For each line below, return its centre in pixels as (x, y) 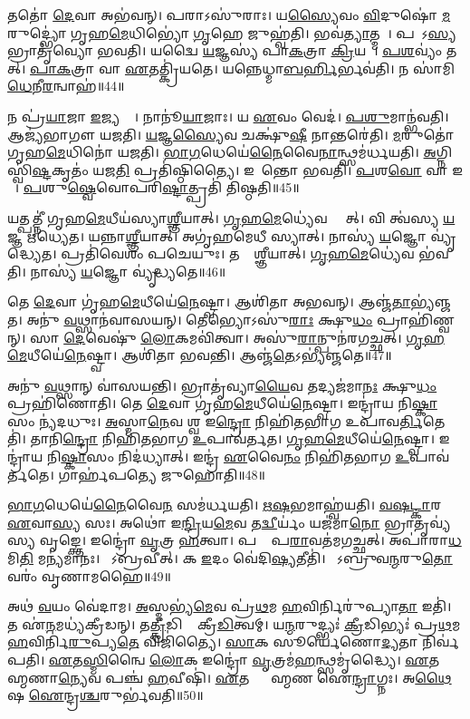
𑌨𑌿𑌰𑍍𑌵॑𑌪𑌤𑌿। (441, 641)
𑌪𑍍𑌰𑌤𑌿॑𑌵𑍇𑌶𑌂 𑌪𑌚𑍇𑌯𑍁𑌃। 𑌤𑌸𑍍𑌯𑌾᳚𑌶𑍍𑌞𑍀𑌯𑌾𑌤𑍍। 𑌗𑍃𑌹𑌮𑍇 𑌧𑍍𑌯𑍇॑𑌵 (238, 253)
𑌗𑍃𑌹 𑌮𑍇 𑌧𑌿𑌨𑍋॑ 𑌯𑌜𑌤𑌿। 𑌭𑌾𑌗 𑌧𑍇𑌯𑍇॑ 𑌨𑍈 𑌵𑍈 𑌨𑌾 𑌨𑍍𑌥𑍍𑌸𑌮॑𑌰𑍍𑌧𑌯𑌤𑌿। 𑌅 (222, 152)
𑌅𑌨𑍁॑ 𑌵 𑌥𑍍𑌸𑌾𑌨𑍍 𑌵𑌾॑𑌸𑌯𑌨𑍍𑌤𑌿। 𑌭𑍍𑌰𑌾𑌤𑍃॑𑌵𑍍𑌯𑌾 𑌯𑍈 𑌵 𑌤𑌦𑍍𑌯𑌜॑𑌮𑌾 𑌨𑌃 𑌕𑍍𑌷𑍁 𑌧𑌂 (222, 385)
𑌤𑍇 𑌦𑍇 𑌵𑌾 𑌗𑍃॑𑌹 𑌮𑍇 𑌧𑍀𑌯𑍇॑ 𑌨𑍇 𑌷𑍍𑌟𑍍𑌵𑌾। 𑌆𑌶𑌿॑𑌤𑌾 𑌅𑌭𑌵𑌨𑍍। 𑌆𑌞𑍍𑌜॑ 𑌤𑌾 (209, 301)
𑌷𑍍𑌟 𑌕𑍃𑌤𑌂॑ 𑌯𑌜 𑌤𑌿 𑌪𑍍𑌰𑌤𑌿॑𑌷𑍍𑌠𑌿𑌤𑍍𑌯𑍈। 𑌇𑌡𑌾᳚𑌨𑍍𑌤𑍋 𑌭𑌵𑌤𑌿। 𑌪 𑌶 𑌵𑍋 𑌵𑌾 (240, 169)
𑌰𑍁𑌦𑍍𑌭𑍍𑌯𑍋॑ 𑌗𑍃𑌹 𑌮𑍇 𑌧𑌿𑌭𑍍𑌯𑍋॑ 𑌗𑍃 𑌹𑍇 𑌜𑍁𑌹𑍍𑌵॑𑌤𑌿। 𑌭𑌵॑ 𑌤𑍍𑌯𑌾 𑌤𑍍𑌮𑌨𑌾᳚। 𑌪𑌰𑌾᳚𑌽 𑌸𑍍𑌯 (232, 32)
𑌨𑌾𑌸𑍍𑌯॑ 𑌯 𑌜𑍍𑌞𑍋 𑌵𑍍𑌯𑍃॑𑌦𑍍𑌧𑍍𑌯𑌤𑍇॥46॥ (128, 271)
